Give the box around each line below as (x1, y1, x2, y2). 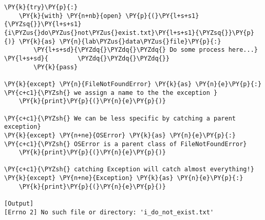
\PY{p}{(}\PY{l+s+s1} (125, 12, 199, 19)
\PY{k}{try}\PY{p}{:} (4, 4, 78, 11)
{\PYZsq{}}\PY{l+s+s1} (4, 21, 82, 28)
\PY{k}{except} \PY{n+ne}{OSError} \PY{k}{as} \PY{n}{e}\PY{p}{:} (4, 131, 236, 139)
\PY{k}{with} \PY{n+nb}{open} (18, 12, 122, 19)
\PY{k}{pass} (33, 63, 78, 71)
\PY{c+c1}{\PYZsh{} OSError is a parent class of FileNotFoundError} (4, 140, 247, 148)
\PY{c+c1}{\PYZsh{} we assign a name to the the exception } (4, 89, 218, 96)
